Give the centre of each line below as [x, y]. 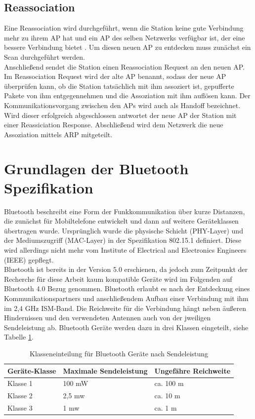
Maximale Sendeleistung [105, 370]
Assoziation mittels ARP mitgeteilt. [58, 134]
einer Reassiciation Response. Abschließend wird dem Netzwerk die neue [114, 125]
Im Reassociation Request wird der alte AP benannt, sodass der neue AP [115, 76]
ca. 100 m [169, 383]
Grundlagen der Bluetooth [96, 168]
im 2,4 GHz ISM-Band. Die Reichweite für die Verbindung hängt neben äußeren [125, 308]
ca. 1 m [166, 408]
